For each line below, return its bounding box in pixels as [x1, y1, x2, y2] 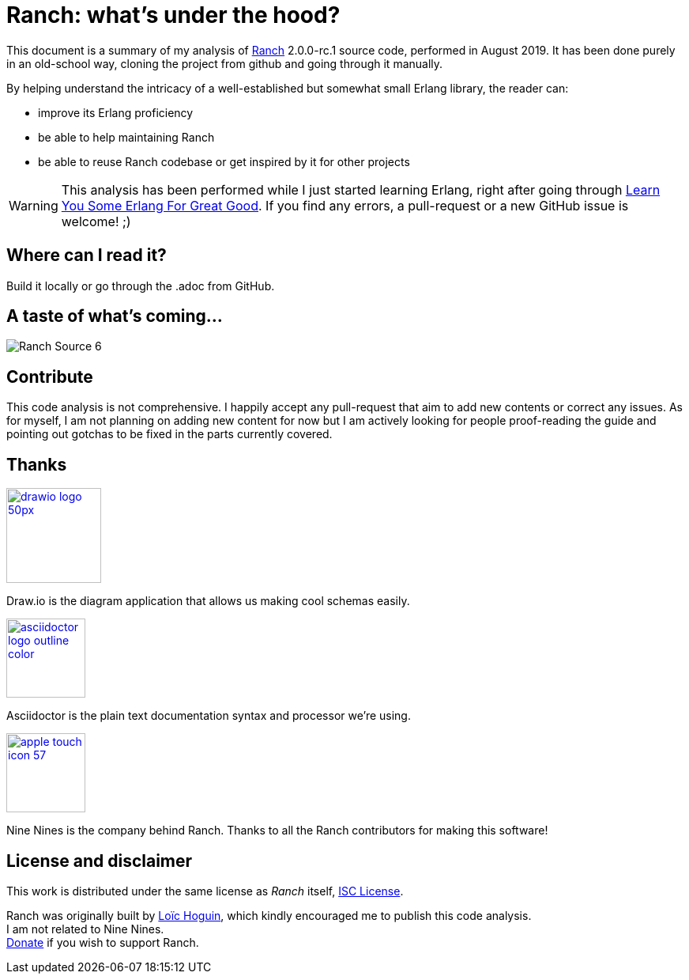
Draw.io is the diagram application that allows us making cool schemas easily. [6, 594, 410, 608]
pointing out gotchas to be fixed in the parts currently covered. [6, 427, 333, 441]
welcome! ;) [61, 213, 131, 229]
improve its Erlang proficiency [38, 105, 194, 119]
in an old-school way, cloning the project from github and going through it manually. [6, 56, 443, 70]
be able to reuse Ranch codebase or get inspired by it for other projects [38, 154, 410, 168]
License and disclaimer [6, 850, 193, 871]
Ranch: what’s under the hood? [6, 2, 341, 28]
